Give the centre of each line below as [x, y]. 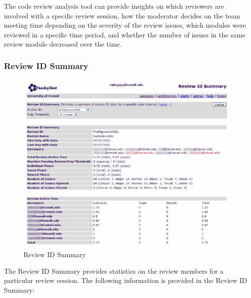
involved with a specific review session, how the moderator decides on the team [122, 15]
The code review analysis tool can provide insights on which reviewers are [114, 6]
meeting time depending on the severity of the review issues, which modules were [125, 25]
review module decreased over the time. [63, 44]
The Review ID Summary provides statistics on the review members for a [114, 271]
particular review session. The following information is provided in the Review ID [126, 280]
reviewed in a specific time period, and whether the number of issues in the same [125, 34]
